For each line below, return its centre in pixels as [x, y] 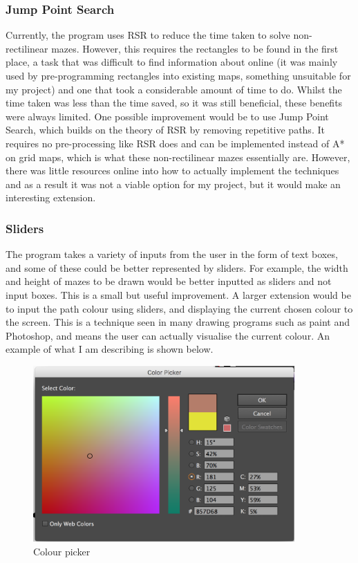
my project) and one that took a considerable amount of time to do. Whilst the [174, 89]
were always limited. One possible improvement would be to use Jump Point [167, 116]
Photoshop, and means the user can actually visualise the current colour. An [168, 335]
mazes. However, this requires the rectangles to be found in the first [195, 48]
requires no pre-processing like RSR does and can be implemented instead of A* [175, 143]
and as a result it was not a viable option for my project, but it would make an [173, 184]
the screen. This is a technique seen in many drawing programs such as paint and [178, 322]
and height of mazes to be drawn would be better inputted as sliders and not [169, 281]
